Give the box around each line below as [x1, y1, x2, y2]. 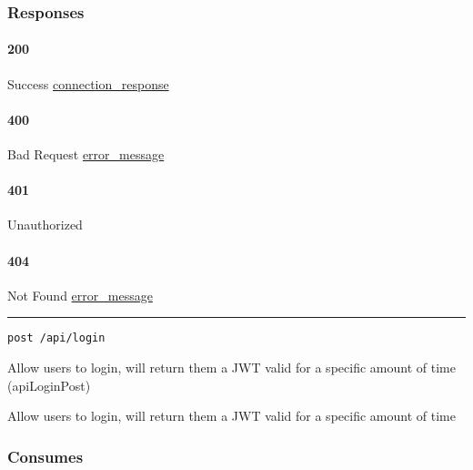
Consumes [7, 444, 84, 467]
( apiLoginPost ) [7, 375, 91, 394]
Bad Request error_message [7, 145, 165, 164]
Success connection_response [7, 74, 169, 93]
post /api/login [7, 332, 106, 345]
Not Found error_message [7, 285, 153, 304]
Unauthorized [7, 215, 83, 234]
